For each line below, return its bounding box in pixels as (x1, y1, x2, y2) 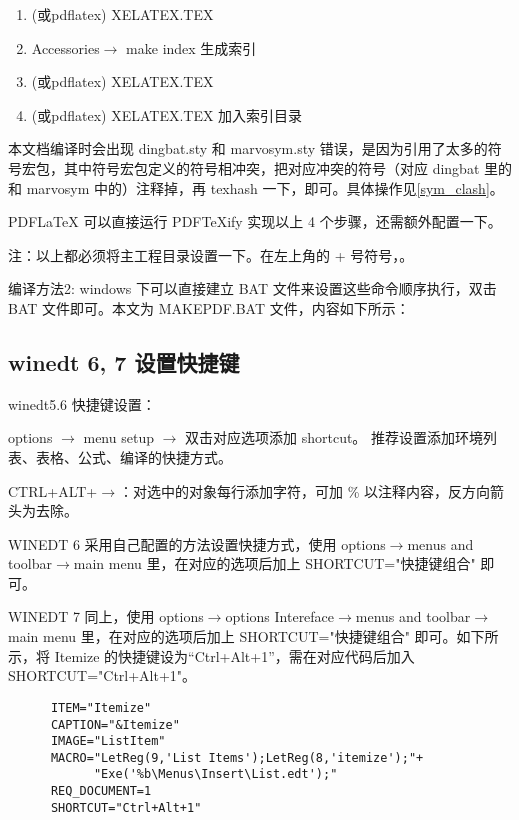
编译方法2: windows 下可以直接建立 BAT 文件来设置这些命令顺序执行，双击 (8, 278, 497, 299)
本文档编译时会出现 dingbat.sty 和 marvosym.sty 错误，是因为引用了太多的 (8, 138, 488, 159)
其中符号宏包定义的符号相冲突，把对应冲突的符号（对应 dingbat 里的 (63, 157, 513, 178)
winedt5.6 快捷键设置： (8, 393, 156, 414)
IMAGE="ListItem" (50, 734, 166, 749)
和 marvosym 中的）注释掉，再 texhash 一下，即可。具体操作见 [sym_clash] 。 (8, 177, 504, 198)
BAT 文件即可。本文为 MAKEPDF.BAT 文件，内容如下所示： (8, 297, 410, 318)
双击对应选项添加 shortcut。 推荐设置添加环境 (185, 427, 484, 448)
